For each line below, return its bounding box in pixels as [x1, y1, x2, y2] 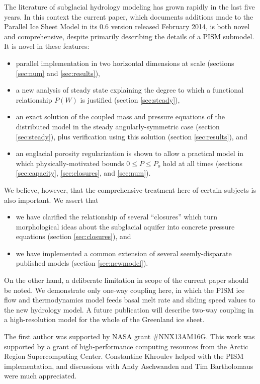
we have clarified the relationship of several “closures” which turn [16, 211, 218, 222]
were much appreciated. [4, 370, 77, 381]
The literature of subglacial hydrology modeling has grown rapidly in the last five [4, 2, 255, 12]
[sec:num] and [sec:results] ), [16, 67, 100, 78]
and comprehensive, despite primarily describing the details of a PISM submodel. [4, 31, 254, 41]
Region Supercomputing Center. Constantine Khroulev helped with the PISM [4, 351, 244, 361]
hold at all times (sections [162, 158, 242, 168]
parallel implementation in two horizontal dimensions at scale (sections [16, 57, 234, 68]
